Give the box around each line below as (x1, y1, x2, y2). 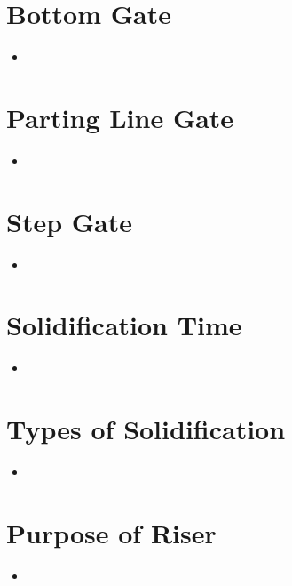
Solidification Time (6, 307, 242, 343)
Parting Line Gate (6, 99, 234, 135)
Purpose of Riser (6, 514, 217, 550)
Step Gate (6, 203, 133, 239)
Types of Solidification (6, 411, 286, 447)
